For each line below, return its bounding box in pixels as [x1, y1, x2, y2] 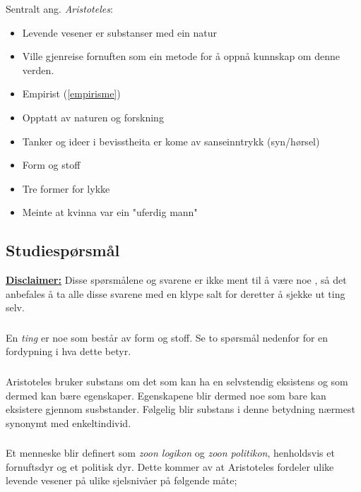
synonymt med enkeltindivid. [6, 415, 131, 430]
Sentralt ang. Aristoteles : [6, 1, 113, 16]
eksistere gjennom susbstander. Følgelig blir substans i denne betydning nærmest [6, 402, 355, 416]
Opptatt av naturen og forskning [22, 109, 164, 124]
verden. [22, 62, 54, 77]
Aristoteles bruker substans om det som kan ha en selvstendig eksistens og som [6, 373, 348, 388]
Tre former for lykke [22, 181, 110, 196]
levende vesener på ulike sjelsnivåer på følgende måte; [6, 473, 237, 488]
